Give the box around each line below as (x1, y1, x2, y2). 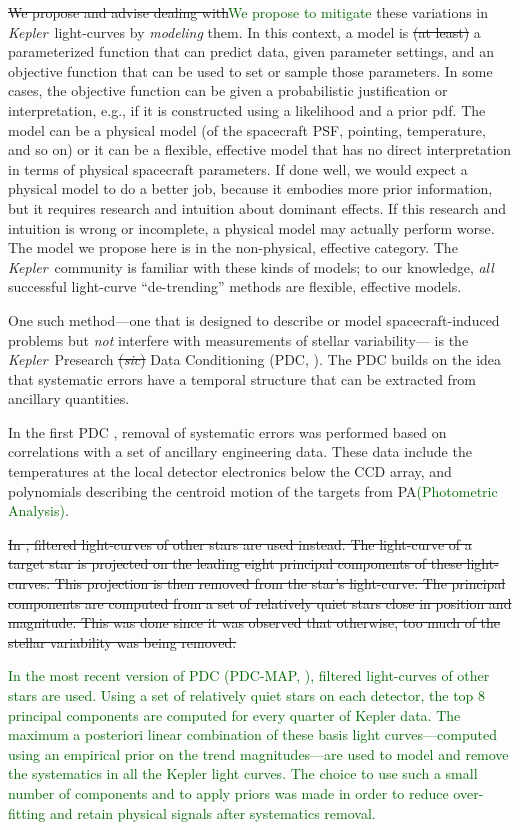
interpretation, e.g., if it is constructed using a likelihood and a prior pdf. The (8, 99, 486, 120)
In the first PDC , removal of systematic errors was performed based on (8, 421, 447, 442)
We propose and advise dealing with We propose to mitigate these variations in (8, 2, 489, 22)
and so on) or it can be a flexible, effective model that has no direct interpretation (8, 139, 512, 160)
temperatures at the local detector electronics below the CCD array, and (8, 461, 452, 482)
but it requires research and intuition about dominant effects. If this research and (8, 197, 507, 218)
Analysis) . (8, 500, 69, 521)
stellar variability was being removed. (8, 631, 237, 652)
